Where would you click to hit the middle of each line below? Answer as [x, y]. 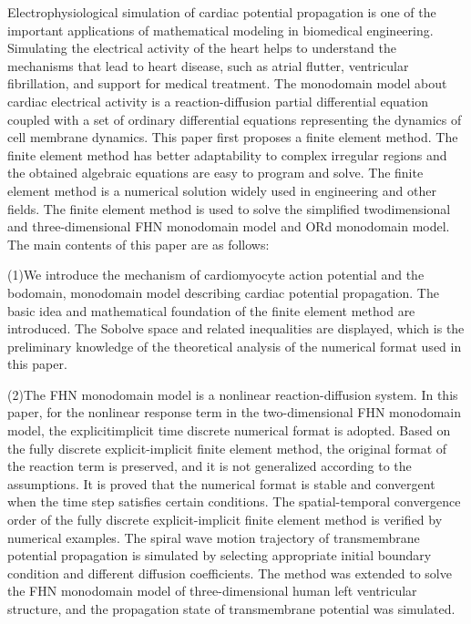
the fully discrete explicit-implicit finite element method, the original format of [227, 448]
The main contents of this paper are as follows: [138, 244]
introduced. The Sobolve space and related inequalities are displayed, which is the [236, 328]
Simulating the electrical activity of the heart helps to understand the [202, 48]
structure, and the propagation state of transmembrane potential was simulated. [231, 609]
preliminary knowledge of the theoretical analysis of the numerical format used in [235, 346]
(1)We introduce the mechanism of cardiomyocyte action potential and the [216, 275]
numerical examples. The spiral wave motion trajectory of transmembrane [214, 537]
